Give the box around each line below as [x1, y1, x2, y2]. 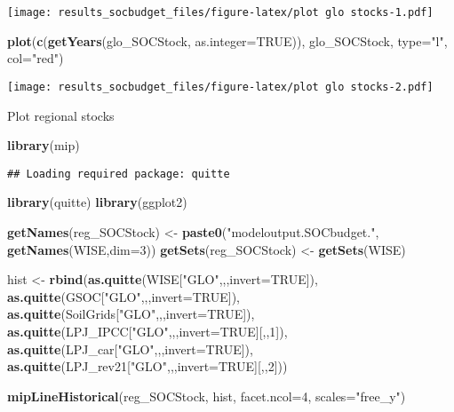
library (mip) [7, 136, 80, 154]
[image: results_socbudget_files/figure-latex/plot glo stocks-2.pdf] [7, 80, 434, 93]
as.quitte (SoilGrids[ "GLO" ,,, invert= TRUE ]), [7, 305, 255, 323]
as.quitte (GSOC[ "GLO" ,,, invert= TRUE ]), [7, 287, 240, 305]
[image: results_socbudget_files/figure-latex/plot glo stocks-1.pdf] [7, 6, 434, 19]
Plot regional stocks [7, 106, 115, 124]
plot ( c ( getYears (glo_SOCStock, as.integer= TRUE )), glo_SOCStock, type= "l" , [7, 31, 448, 50]
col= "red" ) [7, 49, 64, 67]
